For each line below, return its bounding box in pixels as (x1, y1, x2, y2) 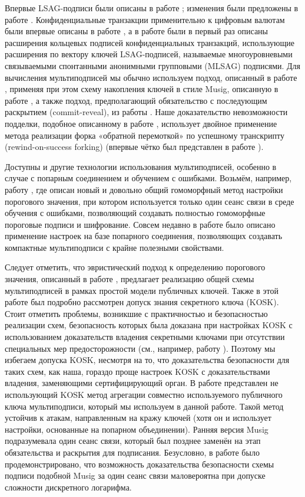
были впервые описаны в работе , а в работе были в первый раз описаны (5, 25, 268, 37)
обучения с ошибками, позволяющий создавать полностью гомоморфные (5, 207, 266, 219)
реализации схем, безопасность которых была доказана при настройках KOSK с (5, 319, 293, 331)
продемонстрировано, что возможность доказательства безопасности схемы (5, 457, 274, 470)
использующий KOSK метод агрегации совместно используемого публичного (5, 388, 283, 400)
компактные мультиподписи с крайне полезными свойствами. (5, 241, 224, 253)
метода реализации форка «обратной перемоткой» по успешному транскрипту (5, 129, 285, 141)
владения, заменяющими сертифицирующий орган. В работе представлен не (5, 377, 279, 389)
